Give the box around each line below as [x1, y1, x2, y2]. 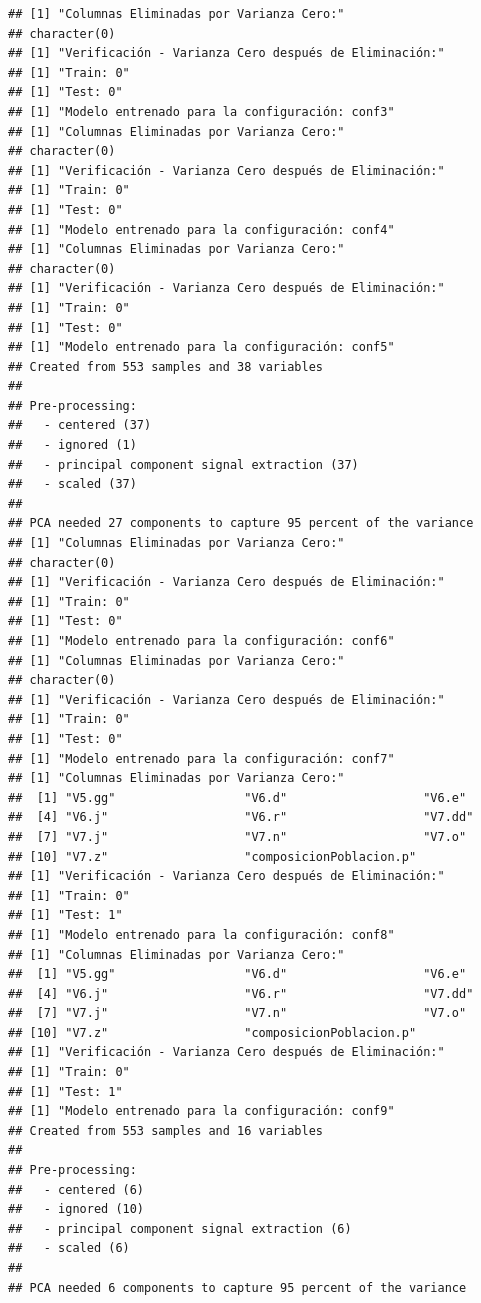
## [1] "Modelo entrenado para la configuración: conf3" [8, 104, 395, 119]
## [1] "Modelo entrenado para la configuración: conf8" [8, 927, 395, 942]
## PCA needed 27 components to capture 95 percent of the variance [8, 516, 474, 531]
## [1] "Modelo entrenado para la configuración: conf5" [8, 340, 395, 355]
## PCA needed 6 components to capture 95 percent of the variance [8, 1280, 467, 1295]
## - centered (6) [8, 1182, 145, 1197]
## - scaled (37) [8, 477, 137, 492]
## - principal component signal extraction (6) [8, 1221, 352, 1236]
